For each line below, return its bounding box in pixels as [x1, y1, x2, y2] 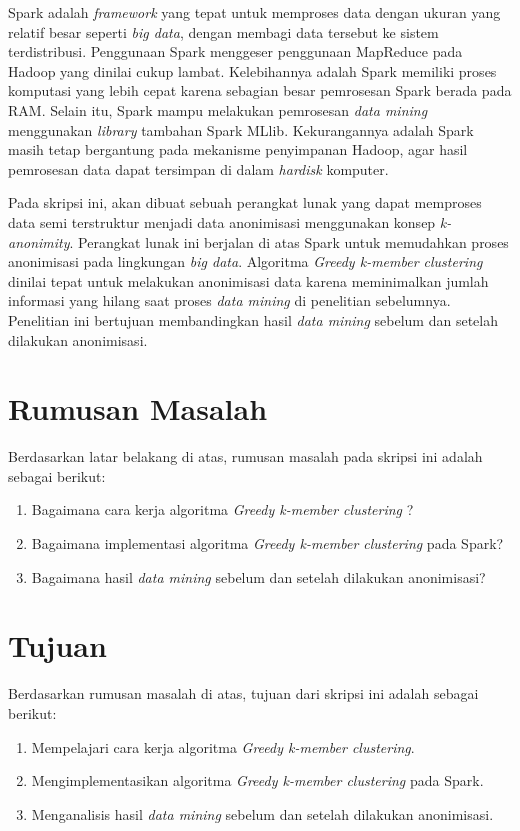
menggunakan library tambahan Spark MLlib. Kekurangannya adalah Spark [8, 119, 474, 140]
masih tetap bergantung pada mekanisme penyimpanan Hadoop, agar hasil [8, 139, 468, 160]
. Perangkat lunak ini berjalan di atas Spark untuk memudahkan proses [69, 231, 509, 252]
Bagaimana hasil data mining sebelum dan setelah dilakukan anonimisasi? [31, 566, 486, 587]
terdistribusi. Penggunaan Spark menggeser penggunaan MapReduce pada [8, 41, 463, 62]
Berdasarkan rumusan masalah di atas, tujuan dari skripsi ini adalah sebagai [8, 683, 479, 704]
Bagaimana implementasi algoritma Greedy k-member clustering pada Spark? [31, 533, 504, 553]
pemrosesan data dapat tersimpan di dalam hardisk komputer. [8, 158, 389, 179]
